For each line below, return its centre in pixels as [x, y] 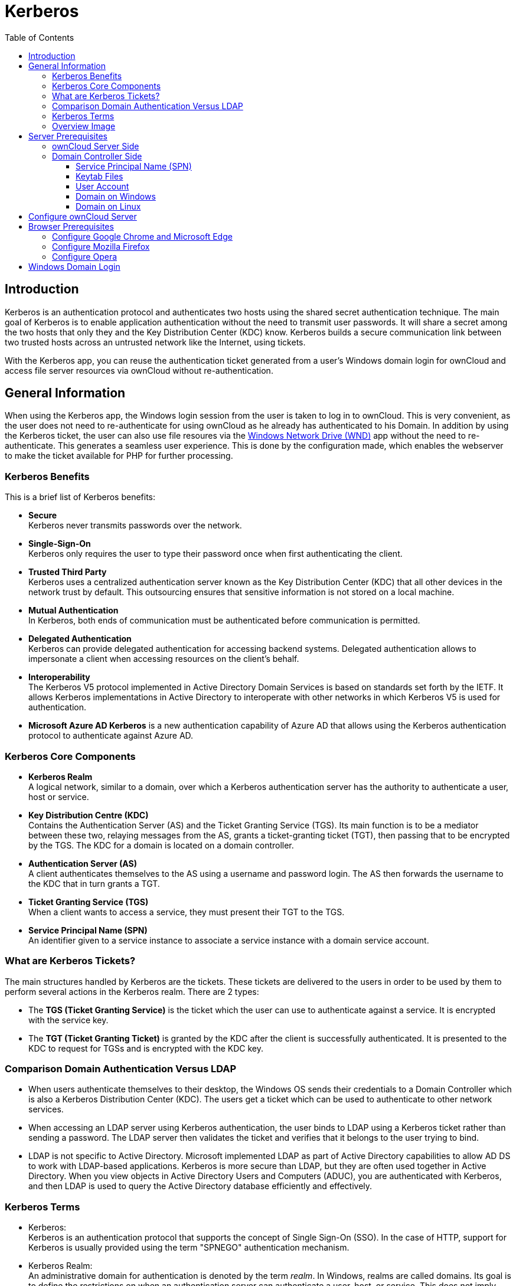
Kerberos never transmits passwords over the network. [135, 526]
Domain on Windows [116, 196]
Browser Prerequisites [71, 226]
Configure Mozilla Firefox [101, 246]
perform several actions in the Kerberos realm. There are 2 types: [132, 991]
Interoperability [59, 677]
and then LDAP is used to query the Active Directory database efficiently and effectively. [200, 1186]
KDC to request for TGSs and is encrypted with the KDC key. [146, 1048]
